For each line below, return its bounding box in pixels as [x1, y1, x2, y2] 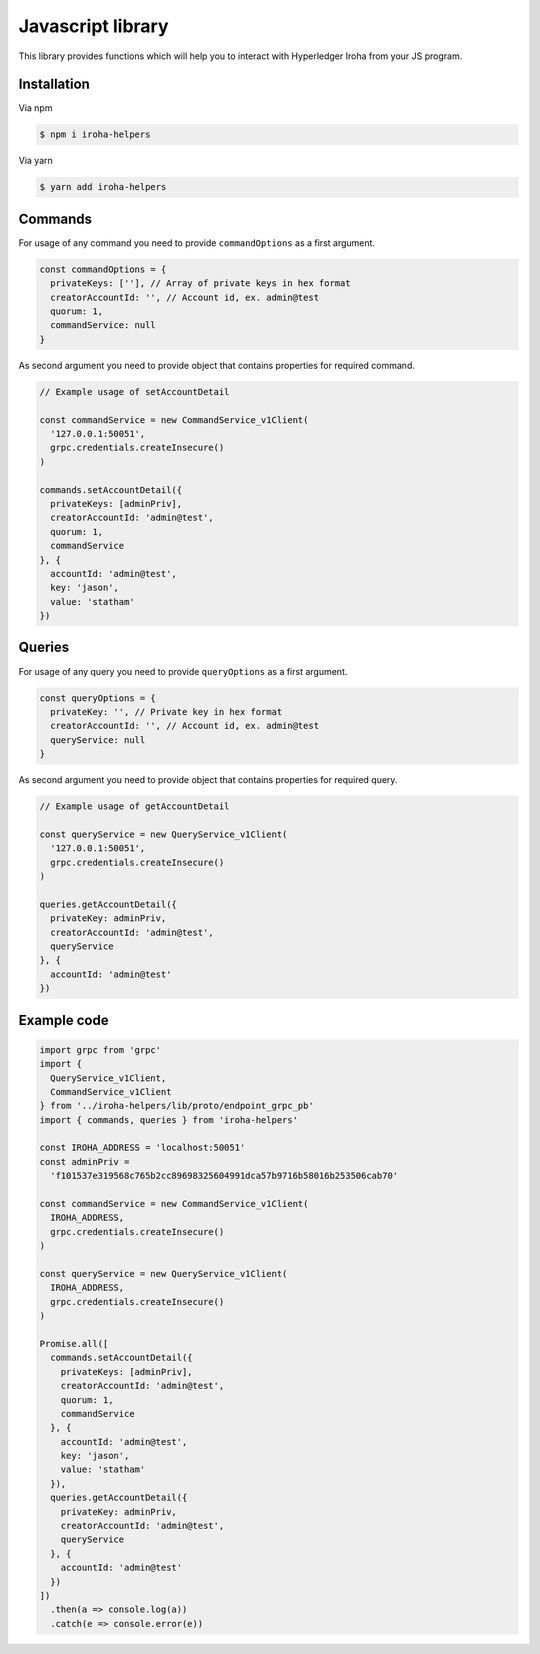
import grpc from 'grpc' [39, 1044, 162, 1055]
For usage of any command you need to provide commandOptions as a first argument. [18, 236, 375, 249]
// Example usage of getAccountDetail [39, 801, 230, 812]
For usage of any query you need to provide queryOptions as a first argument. [18, 665, 348, 677]
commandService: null [50, 320, 157, 331]
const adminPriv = [39, 1156, 130, 1167]
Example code [18, 1011, 109, 1029]
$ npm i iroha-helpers [39, 129, 151, 140]
